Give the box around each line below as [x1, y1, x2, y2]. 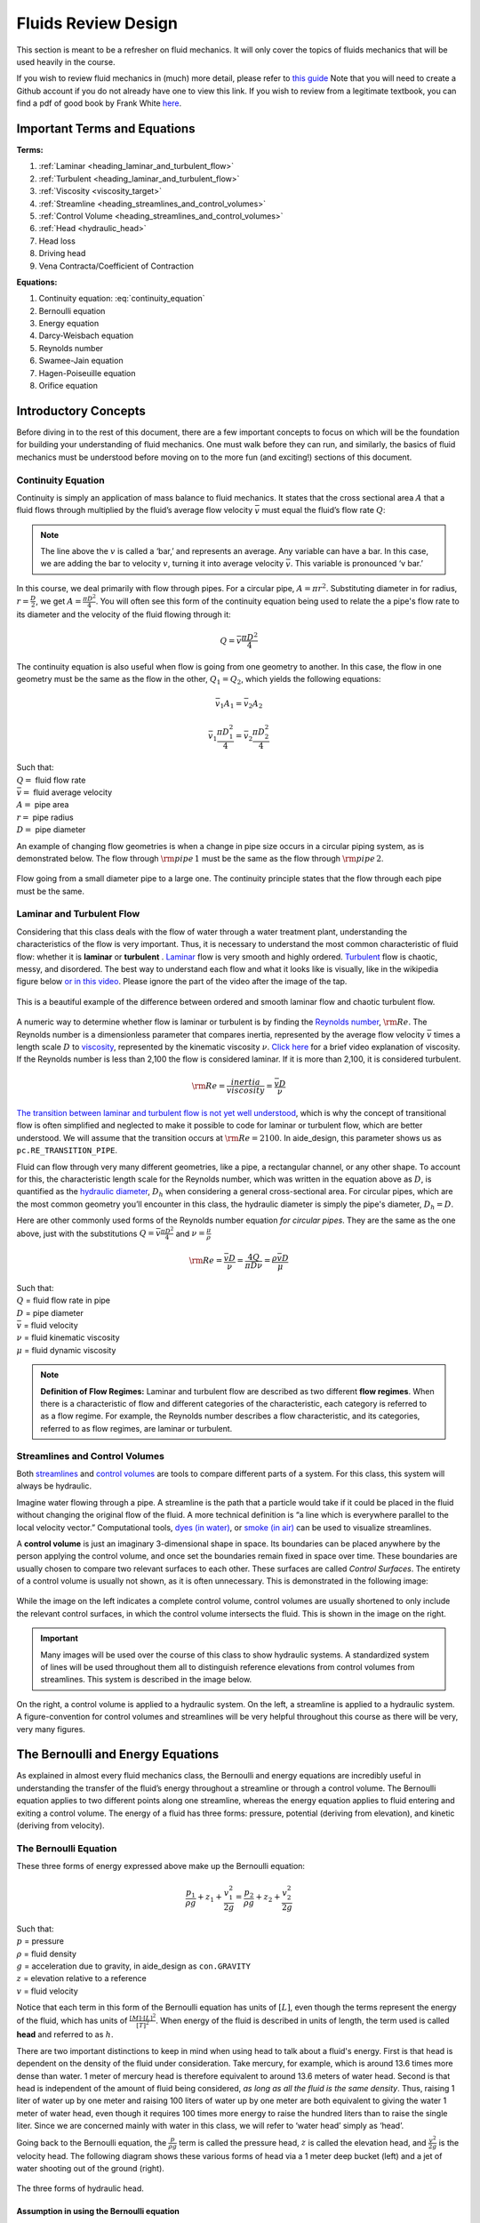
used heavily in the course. [16, 56, 116, 67]
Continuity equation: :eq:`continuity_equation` [38, 293, 205, 304]
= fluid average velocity [22, 787, 113, 798]
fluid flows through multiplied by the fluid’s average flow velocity [16, 505, 253, 516]
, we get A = [36, 596, 82, 606]
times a [433, 1029, 461, 1039]
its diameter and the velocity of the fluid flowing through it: [16, 609, 231, 620]
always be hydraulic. [16, 1481, 92, 1491]
